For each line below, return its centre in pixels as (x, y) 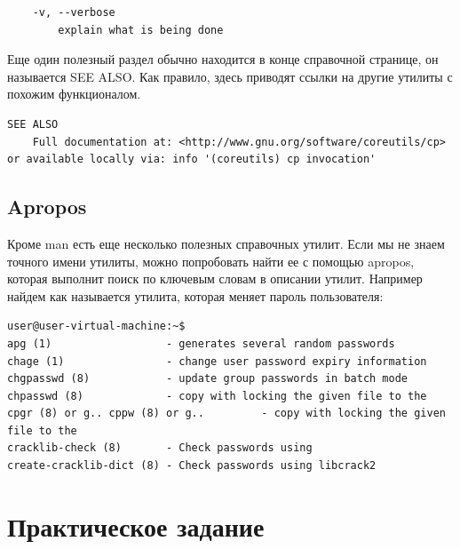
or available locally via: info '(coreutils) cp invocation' (192, 159)
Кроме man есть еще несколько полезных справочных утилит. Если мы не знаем (226, 243)
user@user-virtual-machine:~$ (96, 326)
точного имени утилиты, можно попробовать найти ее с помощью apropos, (211, 261)
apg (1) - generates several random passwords (201, 343)
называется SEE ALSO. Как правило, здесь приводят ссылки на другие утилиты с (230, 76)
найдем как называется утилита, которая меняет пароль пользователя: (195, 295)
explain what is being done (141, 30)
